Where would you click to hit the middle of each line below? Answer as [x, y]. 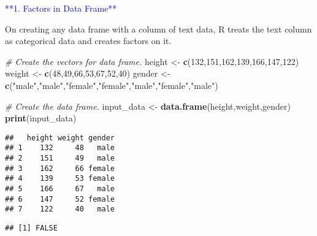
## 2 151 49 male [60, 158]
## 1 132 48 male [60, 148]
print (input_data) [41, 118]
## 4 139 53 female [60, 179]
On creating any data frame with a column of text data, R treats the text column [158, 29]
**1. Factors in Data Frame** [61, 8]
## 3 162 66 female [60, 168]
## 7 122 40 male [60, 209]
